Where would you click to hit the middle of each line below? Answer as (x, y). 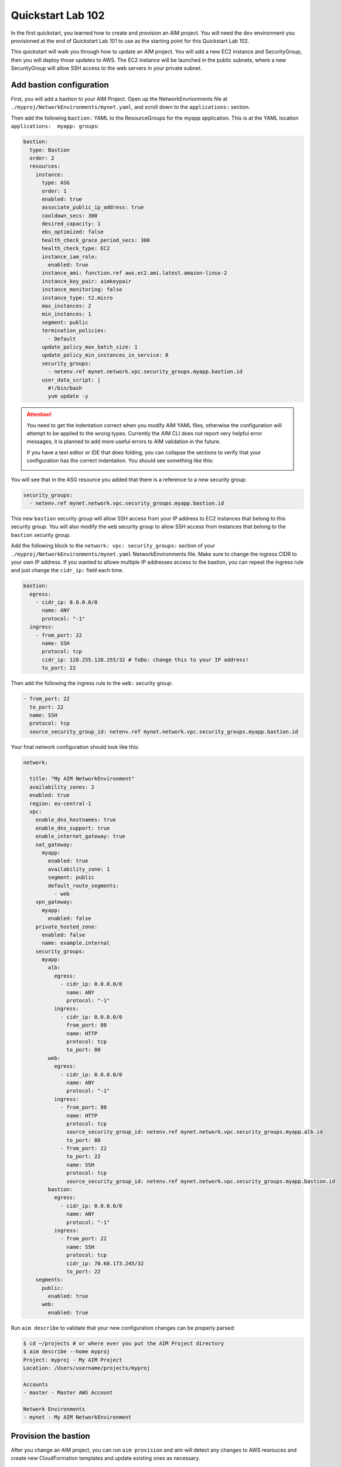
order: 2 (42, 158)
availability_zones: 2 (62, 787)
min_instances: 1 (67, 314)
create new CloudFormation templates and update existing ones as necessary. (105, 1458)
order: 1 (54, 191)
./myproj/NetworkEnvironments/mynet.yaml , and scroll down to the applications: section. (130, 107)
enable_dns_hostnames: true (76, 820)
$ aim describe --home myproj (67, 1352)
